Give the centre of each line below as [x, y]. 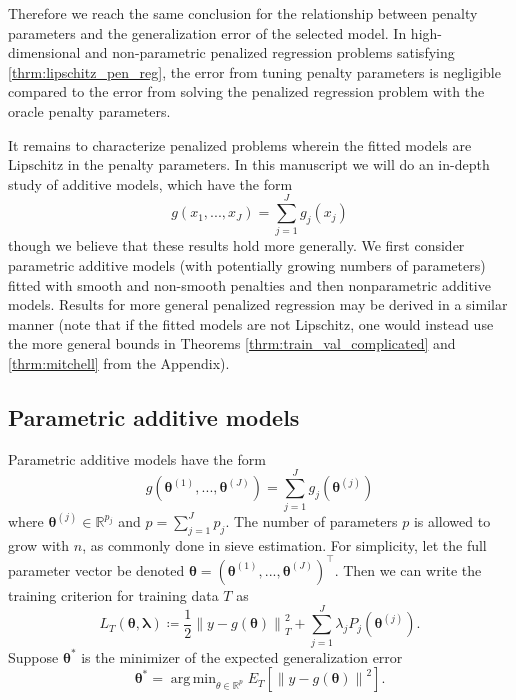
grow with [39, 544]
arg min [193, 679]
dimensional [44, 52]
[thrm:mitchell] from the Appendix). [119, 363]
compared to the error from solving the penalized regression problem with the [246, 91]
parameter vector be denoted [96, 569]
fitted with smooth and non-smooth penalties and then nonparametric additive [249, 284]
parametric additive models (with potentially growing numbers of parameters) [247, 265]
